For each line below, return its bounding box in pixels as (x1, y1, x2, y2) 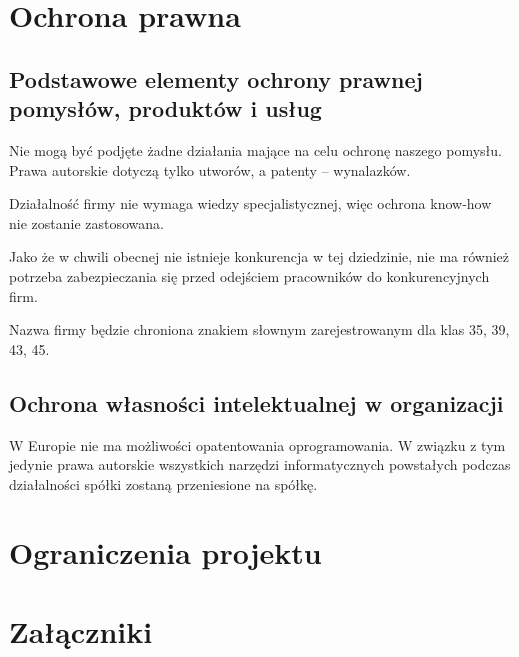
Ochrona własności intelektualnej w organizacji (9, 387, 504, 418)
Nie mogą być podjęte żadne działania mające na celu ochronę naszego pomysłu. (9, 139, 502, 160)
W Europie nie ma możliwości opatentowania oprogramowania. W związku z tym (9, 434, 506, 455)
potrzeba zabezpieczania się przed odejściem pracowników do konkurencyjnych (9, 265, 490, 286)
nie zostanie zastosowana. (9, 212, 164, 233)
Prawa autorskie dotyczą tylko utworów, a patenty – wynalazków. (9, 159, 411, 180)
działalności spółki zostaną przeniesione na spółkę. (9, 473, 318, 494)
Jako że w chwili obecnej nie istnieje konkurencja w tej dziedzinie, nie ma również (9, 246, 510, 267)
